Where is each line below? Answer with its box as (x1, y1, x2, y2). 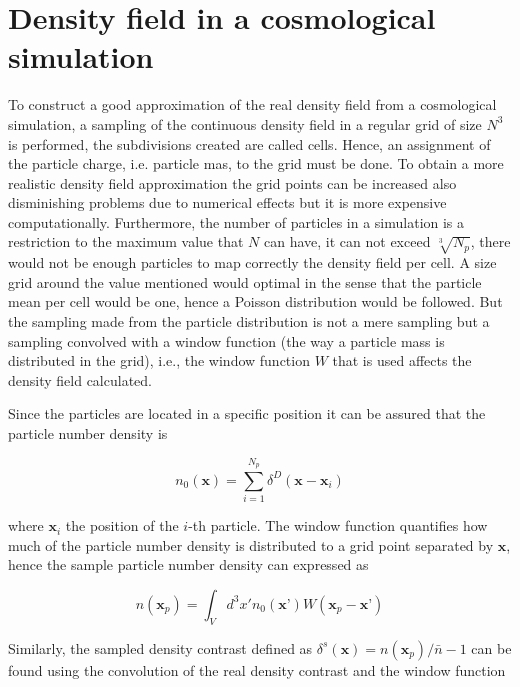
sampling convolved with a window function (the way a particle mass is (8, 330, 445, 351)
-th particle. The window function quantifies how (188, 515, 488, 536)
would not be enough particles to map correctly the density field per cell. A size (8, 252, 497, 273)
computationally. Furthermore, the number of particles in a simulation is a (8, 211, 465, 232)
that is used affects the (332, 350, 472, 371)
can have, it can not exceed (264, 231, 431, 252)
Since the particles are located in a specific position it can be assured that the (8, 403, 486, 424)
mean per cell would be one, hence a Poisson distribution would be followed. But (8, 291, 503, 312)
